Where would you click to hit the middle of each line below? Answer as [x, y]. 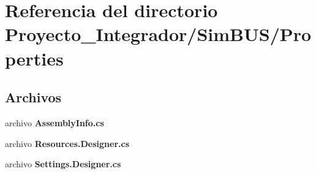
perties [34, 58]
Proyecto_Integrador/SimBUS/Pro [158, 34]
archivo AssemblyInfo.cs [55, 122]
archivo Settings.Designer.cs [63, 164]
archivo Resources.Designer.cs [67, 143]
